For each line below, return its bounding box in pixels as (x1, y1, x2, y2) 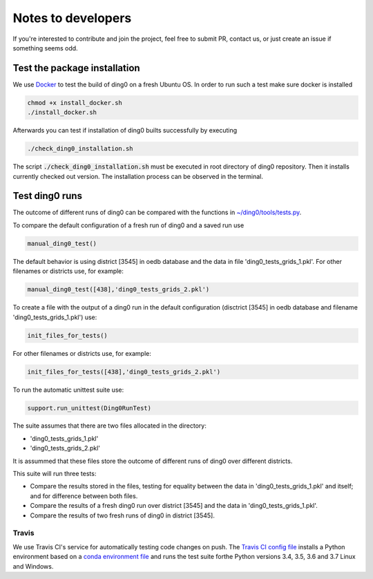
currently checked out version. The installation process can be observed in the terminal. (12, 172, 264, 180)
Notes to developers (12, 10, 132, 26)
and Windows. (12, 562, 54, 570)
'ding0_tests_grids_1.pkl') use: (12, 313, 97, 321)
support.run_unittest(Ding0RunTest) (27, 404, 152, 412)
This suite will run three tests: (12, 470, 97, 478)
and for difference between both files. (30, 491, 138, 500)
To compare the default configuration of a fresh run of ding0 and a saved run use (12, 221, 245, 229)
